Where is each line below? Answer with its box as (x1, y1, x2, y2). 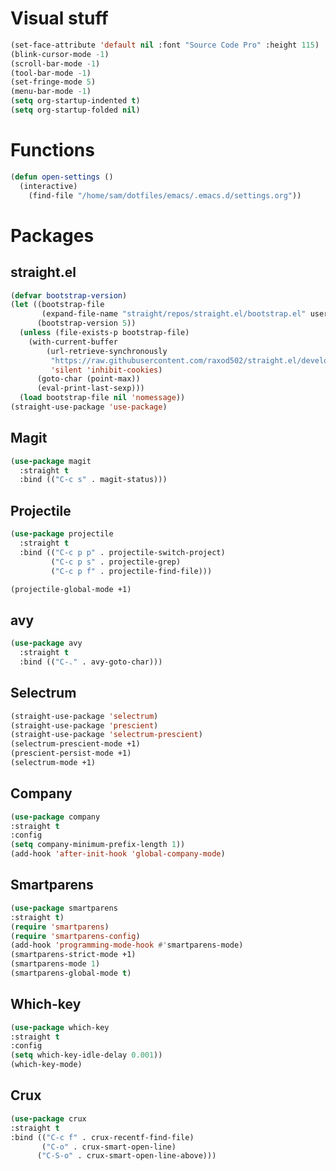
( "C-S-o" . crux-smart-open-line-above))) (36, 1151, 217, 1161)
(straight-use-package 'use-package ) (10, 402, 168, 412)
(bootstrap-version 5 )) (36, 318, 137, 329)
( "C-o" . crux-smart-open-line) (41, 1142, 177, 1152)
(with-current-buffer (28, 337, 118, 347)
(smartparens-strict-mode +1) (10, 950, 137, 960)
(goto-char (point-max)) (36, 374, 141, 384)
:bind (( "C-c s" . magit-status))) (19, 475, 168, 485)
